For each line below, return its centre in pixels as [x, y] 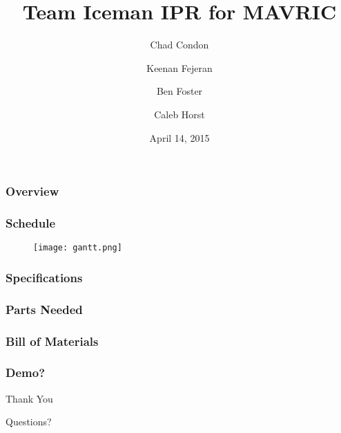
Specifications [44, 277]
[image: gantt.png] [78, 248]
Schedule [31, 222]
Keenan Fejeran [179, 67]
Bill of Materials [52, 341]
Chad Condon [179, 45]
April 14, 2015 [179, 137]
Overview [32, 191]
